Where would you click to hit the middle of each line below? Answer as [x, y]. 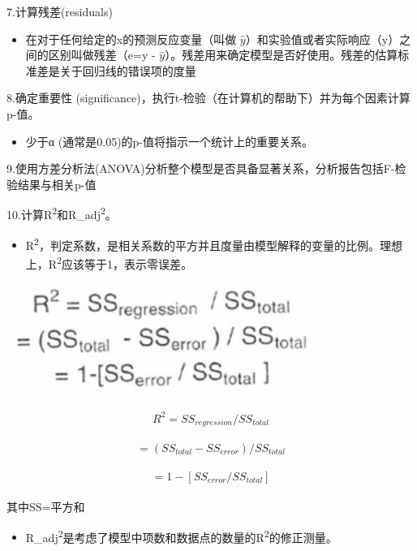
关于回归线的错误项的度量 [128, 70]
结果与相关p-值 [57, 184]
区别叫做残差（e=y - [102, 55]
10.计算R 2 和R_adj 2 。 [62, 213]
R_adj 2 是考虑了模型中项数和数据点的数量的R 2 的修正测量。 [181, 536]
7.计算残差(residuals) [60, 11]
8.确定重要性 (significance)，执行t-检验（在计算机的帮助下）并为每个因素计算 [208, 98]
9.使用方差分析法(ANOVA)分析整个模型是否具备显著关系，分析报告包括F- [201, 168]
